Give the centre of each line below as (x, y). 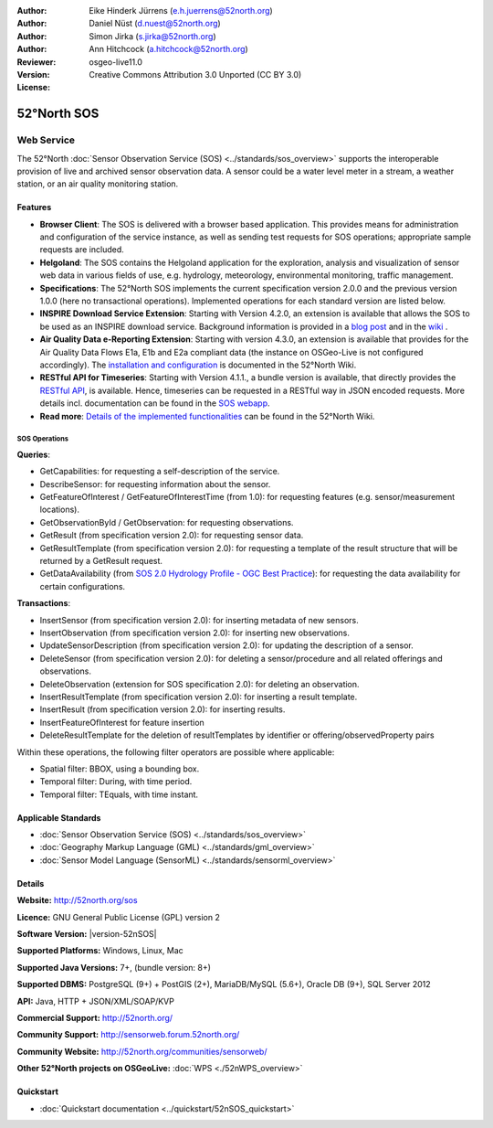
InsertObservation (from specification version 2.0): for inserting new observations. (195, 633)
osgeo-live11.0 (116, 62)
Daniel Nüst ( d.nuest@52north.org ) (155, 24)
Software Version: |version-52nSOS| (87, 934)
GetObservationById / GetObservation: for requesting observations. (167, 522)
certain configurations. (83, 586)
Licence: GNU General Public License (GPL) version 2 (119, 917)
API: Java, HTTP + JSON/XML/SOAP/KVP (96, 1001)
